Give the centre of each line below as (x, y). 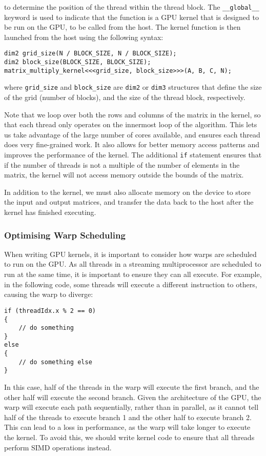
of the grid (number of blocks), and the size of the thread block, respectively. (125, 97)
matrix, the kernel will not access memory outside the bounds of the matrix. (124, 175)
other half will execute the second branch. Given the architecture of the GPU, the (133, 397)
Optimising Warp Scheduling (65, 235)
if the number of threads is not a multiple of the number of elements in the (122, 164)
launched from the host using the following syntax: (84, 37)
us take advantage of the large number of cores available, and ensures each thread (132, 134)
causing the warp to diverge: (49, 294)
